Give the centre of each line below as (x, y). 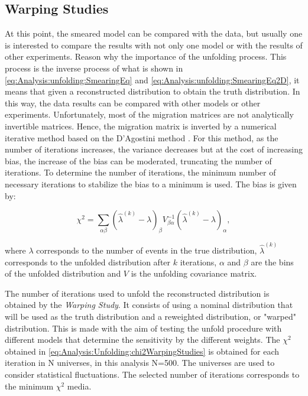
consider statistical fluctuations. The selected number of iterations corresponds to (152, 374)
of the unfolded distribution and (63, 273)
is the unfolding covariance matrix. (194, 273)
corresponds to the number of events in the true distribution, (147, 250)
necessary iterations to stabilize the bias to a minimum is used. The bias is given (151, 184)
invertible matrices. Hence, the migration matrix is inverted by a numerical (141, 126)
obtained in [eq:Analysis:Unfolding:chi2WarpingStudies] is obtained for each (142, 351)
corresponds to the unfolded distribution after (88, 262)
